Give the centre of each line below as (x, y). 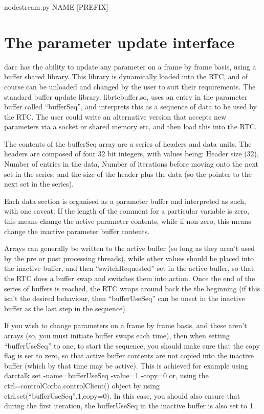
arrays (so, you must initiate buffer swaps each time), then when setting (117, 335)
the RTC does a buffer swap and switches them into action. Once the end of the (130, 278)
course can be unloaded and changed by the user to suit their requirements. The (130, 86)
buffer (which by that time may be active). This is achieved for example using (126, 365)
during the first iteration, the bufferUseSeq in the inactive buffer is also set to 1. (130, 406)
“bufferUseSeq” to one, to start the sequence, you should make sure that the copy (132, 345)
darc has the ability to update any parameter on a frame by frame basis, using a (130, 66)
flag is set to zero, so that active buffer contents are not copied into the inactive (129, 355)
